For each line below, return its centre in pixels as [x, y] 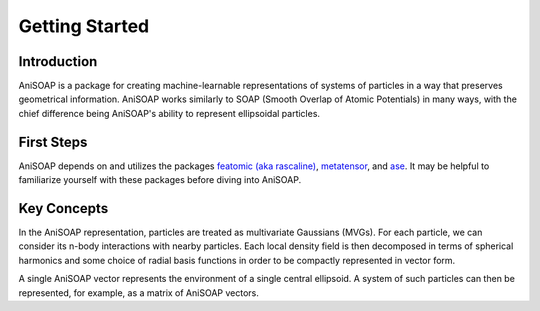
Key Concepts [63, 208]
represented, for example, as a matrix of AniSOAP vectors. [138, 292]
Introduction [58, 61]
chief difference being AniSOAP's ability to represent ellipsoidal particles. [169, 113]
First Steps [53, 141]
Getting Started [84, 26]
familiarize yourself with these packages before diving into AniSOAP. [160, 180]
